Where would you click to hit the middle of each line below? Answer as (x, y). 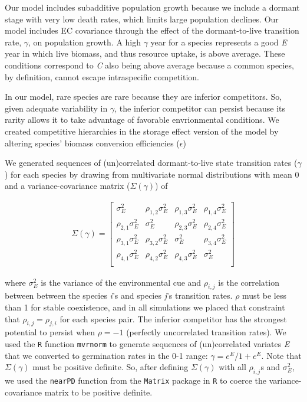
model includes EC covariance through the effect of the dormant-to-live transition (152, 30)
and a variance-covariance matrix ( (67, 186)
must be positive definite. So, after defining (110, 367)
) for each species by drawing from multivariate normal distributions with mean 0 (152, 174)
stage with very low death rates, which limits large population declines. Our (142, 19)
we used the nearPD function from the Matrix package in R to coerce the (136, 380)
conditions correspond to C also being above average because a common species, (149, 65)
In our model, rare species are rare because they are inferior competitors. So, (143, 97)
